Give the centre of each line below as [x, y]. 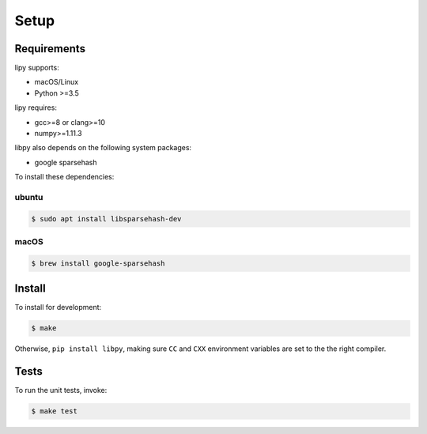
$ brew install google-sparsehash [98, 263]
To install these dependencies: [64, 177]
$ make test [55, 411]
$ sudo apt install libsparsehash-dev [106, 219]
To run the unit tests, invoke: [61, 391]
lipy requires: [36, 108]
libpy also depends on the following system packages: [103, 148]
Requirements [50, 49]
